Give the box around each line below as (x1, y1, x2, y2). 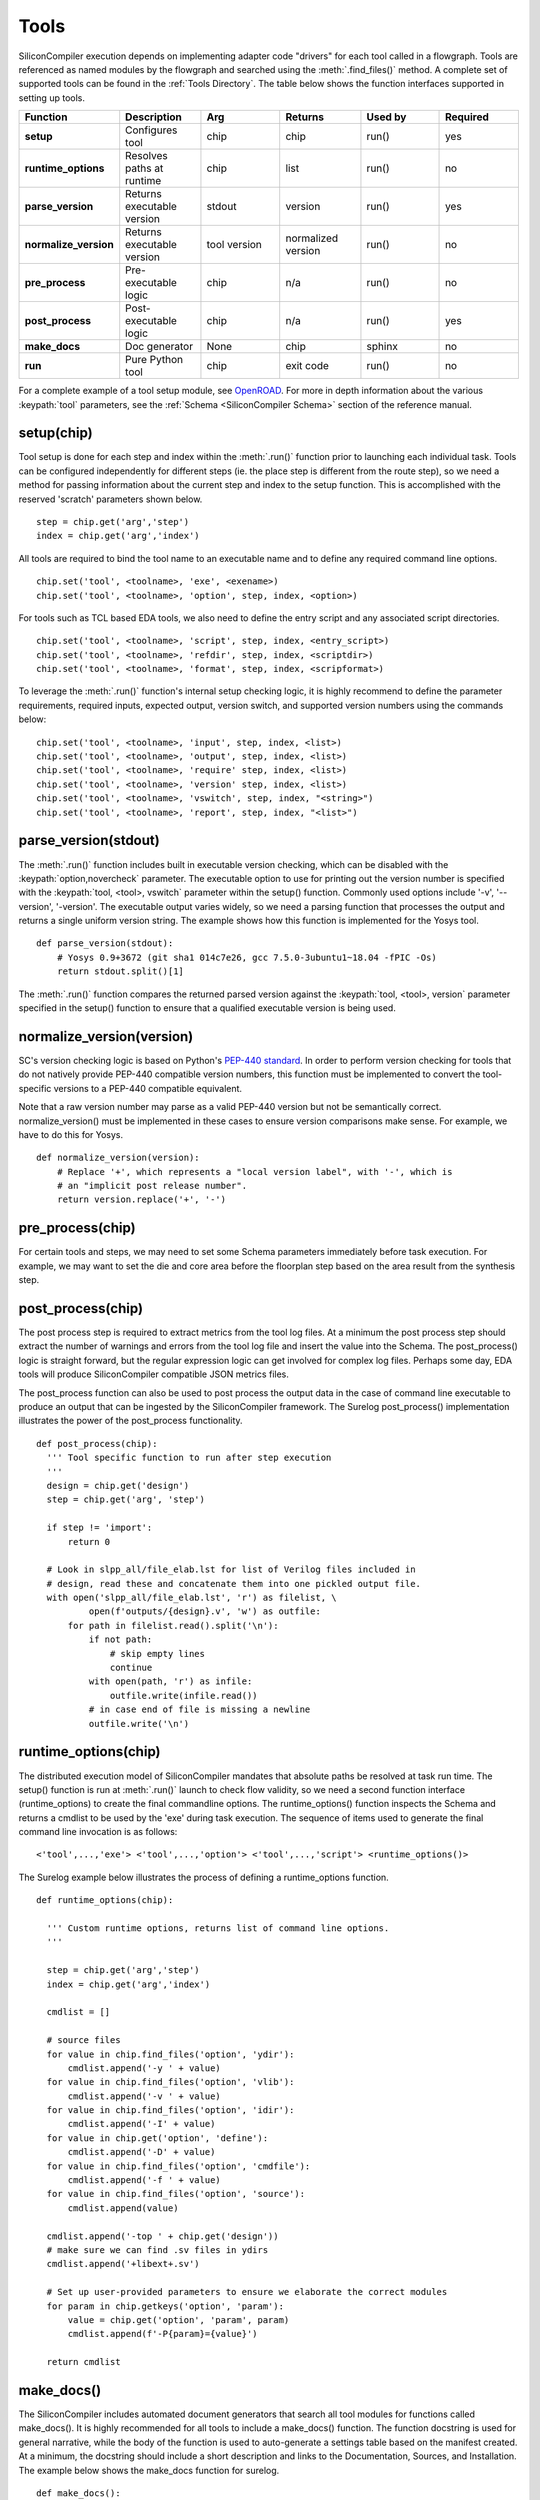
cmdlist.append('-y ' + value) (67, 2062, 222, 2074)
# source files (46, 2035, 121, 2046)
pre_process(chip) (18, 1220, 136, 1237)
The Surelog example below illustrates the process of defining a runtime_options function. (18, 1871, 389, 1883)
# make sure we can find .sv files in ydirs (46, 2245, 269, 2255)
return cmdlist (46, 2356, 121, 2368)
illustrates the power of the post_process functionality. (18, 1415, 244, 1427)
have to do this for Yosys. (18, 1128, 124, 1140)
